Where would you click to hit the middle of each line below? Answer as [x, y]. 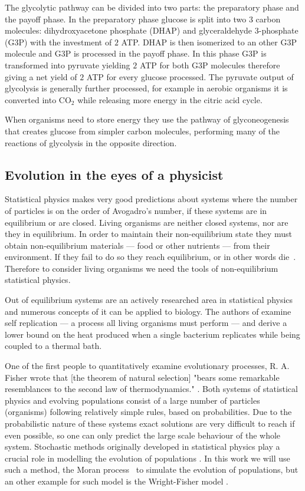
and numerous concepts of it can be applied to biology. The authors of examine [148, 311]
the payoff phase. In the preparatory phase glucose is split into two [126, 19]
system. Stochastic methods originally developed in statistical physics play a [142, 446]
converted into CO [38, 99]
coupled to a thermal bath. [53, 346]
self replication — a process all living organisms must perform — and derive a [146, 323]
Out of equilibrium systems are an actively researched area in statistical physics [149, 300]
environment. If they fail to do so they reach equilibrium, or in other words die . [150, 257]
